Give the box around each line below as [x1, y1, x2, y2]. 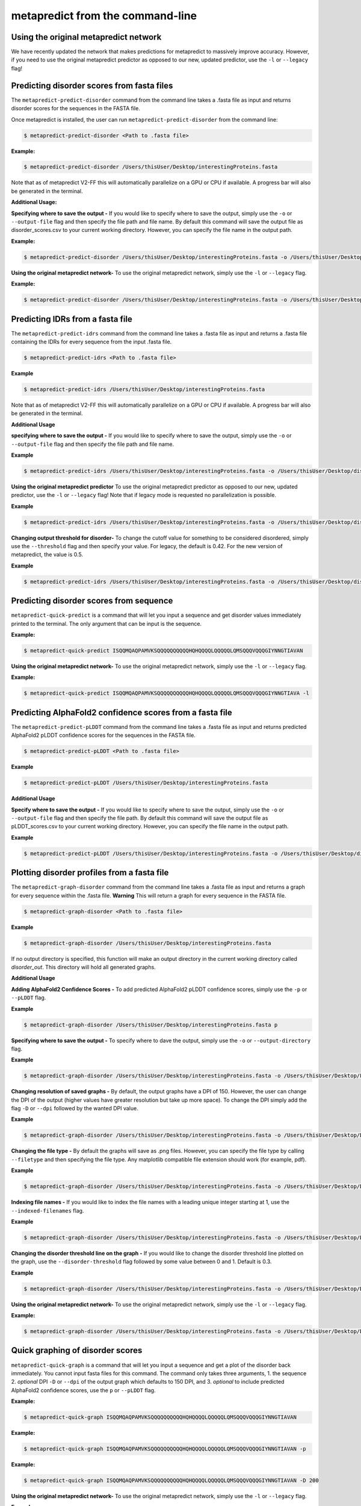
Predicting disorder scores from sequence [11, 596, 173, 606]
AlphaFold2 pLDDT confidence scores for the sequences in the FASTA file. [11, 732, 196, 739]
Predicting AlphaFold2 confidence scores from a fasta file [11, 707, 233, 717]
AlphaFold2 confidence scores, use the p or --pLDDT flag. [11, 1386, 156, 1394]
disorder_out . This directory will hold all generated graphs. [11, 964, 156, 971]
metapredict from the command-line [11, 9, 197, 22]
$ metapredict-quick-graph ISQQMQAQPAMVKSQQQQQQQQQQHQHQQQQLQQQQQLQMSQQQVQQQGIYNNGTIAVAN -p [23, 1446, 306, 1452]
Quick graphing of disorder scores [11, 1345, 143, 1355]
